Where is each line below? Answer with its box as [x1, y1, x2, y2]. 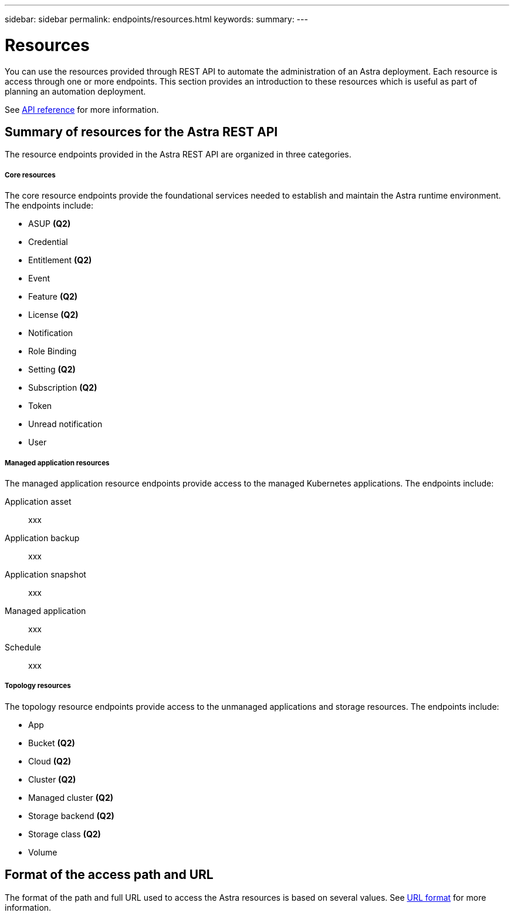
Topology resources [5, 682, 71, 690]
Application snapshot [5, 569, 86, 579]
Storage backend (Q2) [28, 810, 114, 821]
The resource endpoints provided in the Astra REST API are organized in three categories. [5, 149, 351, 160]
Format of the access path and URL [5, 867, 214, 883]
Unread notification [28, 419, 103, 430]
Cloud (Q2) [28, 756, 72, 766]
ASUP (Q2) [28, 219, 71, 229]
